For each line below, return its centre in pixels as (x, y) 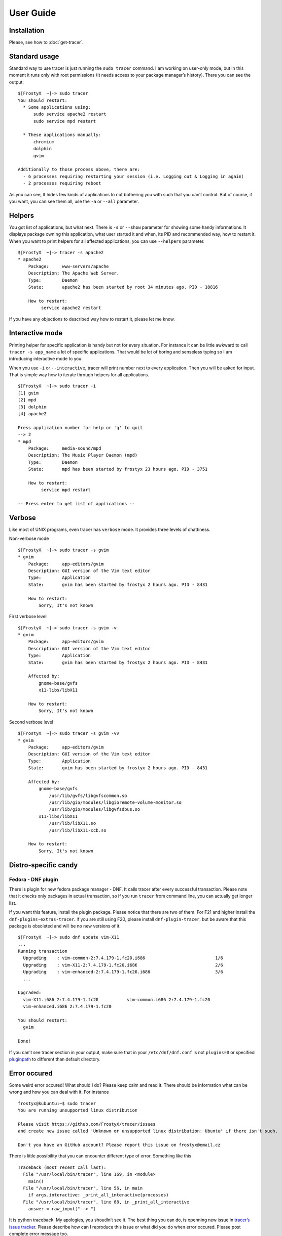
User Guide (33, 13)
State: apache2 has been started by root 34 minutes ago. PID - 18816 (123, 287)
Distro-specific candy (44, 865)
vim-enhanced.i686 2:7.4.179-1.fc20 (67, 1007)
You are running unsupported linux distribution (78, 1110)
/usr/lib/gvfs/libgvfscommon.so (88, 795)
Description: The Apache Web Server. (73, 273)
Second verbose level (31, 722)
